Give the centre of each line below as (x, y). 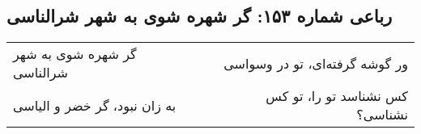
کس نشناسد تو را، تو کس (337, 96)
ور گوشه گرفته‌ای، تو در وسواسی (316, 63)
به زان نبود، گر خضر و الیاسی (95, 105)
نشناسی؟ (382, 115)
